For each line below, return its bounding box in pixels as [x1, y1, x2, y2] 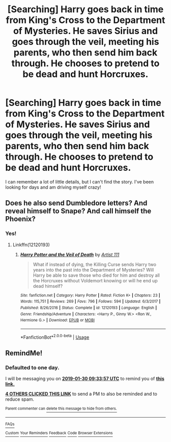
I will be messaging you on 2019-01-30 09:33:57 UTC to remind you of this [5, 375, 164, 382]
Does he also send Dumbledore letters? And [5, 199, 148, 208]
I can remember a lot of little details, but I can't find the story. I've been [5, 179, 154, 185]
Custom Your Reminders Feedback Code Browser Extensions [5, 430, 113, 435]
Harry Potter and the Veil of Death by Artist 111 [20, 251, 120, 257]
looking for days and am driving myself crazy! [5, 184, 101, 190]
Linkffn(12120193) [12, 242, 50, 248]
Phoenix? [5, 215, 36, 223]
